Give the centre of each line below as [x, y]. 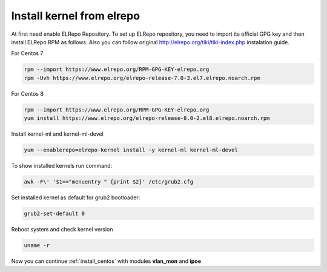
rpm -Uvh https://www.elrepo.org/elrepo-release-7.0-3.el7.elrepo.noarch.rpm [142, 78]
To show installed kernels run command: [62, 166]
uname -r [37, 245]
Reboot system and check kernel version [62, 229]
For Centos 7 [27, 53]
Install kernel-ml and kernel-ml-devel [58, 134]
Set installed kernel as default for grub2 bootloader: [76, 197]
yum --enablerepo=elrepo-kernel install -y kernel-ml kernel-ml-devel [131, 150]
